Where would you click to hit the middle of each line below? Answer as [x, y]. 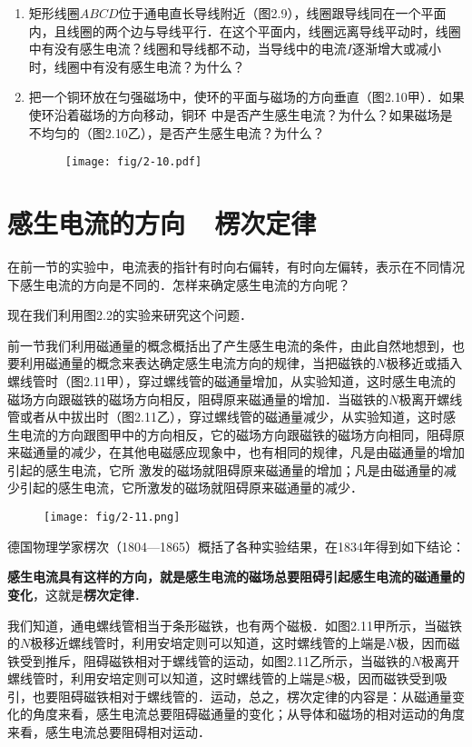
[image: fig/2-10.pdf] [133, 162]
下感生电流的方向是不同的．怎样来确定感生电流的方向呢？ [179, 284]
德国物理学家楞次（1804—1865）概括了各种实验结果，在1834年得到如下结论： [236, 546]
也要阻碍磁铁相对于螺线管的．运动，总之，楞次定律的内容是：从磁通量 [242, 696]
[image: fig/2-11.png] [112, 518]
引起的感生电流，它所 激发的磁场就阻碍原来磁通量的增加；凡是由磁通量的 [226, 469]
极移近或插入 [424, 363]
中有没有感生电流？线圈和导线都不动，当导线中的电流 [187, 49]
